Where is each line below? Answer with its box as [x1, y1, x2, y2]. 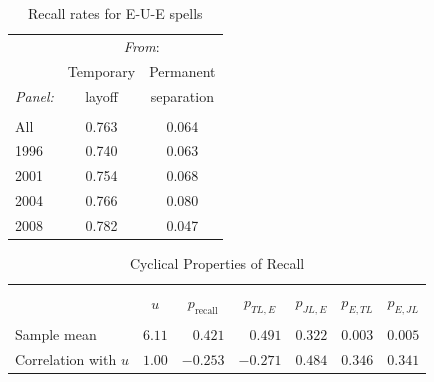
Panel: [15, 85, 54, 106]
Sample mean [15, 324, 97, 345]
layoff [85, 85, 118, 106]
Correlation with [15, 349, 117, 370]
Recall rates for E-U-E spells [27, 3, 203, 23]
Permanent [149, 60, 216, 81]
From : [123, 35, 160, 56]
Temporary [67, 60, 136, 81]
